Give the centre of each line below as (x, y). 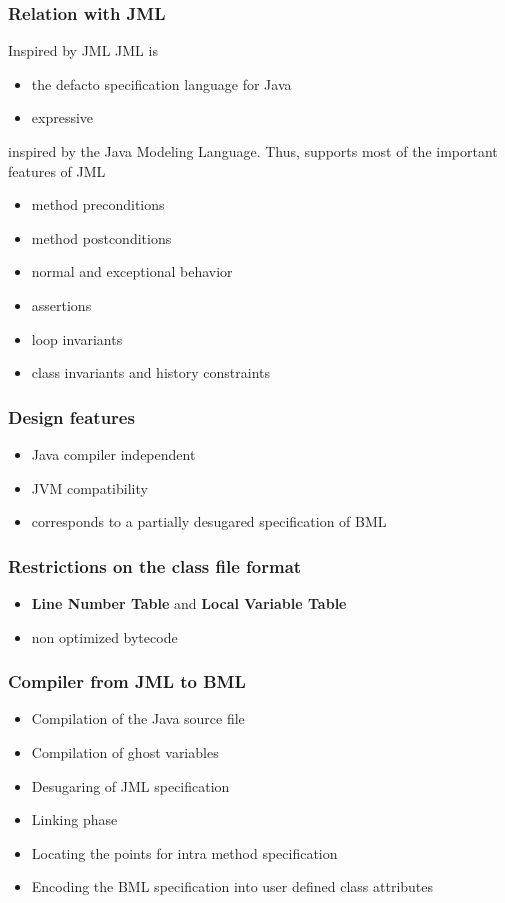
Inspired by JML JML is (83, 50)
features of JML (57, 170)
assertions (61, 304)
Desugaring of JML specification (130, 785)
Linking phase (74, 819)
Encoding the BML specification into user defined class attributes (232, 886)
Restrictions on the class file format (155, 565)
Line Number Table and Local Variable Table (189, 602)
